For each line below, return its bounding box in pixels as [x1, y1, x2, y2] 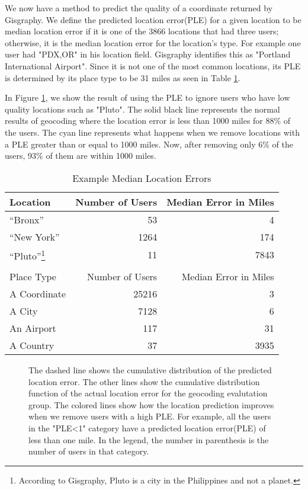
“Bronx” [9, 212, 44, 226]
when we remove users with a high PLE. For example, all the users [28, 410, 271, 422]
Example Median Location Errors [72, 171, 211, 185]
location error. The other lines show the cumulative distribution [28, 375, 260, 387]
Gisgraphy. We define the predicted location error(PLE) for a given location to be [5, 13, 301, 25]
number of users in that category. [28, 445, 149, 457]
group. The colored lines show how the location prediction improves [28, 398, 274, 411]
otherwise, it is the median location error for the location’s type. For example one [5, 36, 301, 49]
